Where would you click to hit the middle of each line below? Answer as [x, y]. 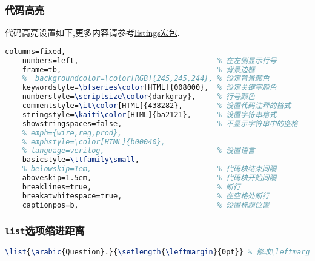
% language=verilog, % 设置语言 [138, 151]
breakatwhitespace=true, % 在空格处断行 [146, 196]
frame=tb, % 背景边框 [138, 69]
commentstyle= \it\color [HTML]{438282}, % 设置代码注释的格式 [157, 106]
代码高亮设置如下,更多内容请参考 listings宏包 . [92, 32]
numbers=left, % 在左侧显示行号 [149, 60]
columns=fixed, [35, 51]
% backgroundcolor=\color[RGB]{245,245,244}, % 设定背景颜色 [146, 79]
